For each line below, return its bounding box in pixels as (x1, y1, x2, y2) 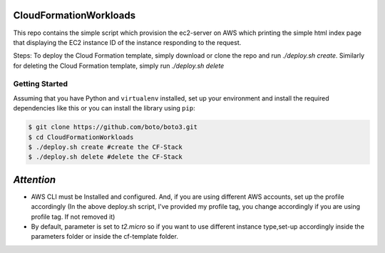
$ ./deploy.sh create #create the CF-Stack (28, 143, 183, 151)
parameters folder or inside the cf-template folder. (31, 232, 178, 241)
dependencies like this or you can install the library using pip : (13, 104, 195, 113)
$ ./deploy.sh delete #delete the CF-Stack (28, 153, 183, 161)
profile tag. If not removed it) (31, 212, 115, 221)
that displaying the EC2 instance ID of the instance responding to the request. (13, 38, 242, 46)
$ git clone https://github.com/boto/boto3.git (28, 123, 197, 131)
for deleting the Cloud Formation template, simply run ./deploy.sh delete (13, 61, 225, 70)
